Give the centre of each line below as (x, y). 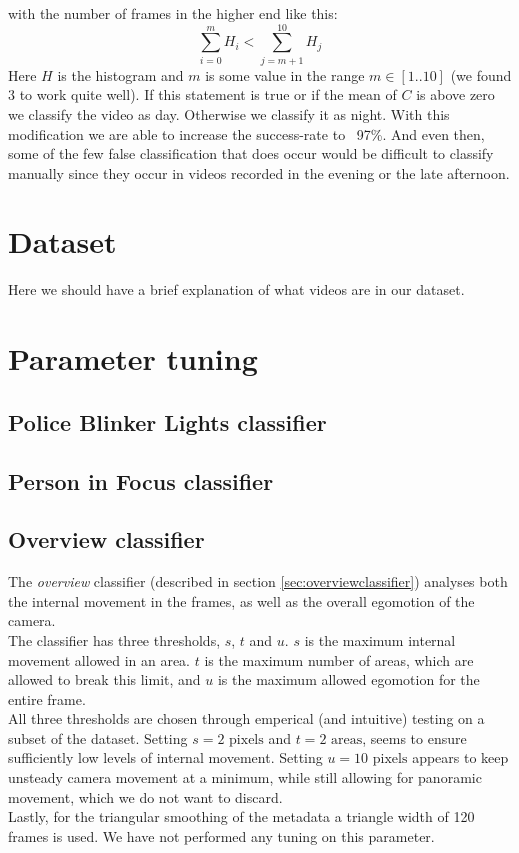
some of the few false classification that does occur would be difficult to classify (251, 153)
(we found (481, 74)
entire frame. (47, 698)
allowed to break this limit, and (104, 679)
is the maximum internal (380, 639)
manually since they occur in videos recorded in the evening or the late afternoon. (259, 172)
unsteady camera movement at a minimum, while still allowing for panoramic (245, 777)
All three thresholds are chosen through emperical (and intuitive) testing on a (246, 718)
